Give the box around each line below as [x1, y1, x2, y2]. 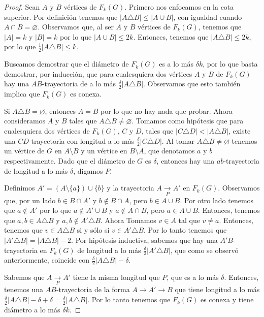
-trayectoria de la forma [56, 284, 130, 295]
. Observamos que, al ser [38, 21, 114, 32]
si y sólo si [77, 225, 110, 235]
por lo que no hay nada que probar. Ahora [101, 105, 233, 116]
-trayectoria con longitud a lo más [28, 135, 135, 146]
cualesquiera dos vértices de [4, 125, 90, 136]
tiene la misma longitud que [73, 272, 160, 282]
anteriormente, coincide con [4, 255, 90, 265]
